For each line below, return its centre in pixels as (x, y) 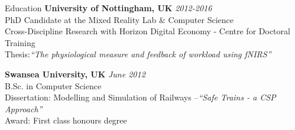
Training (20, 42)
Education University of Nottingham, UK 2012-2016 (108, 8)
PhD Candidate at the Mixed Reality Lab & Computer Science (119, 19)
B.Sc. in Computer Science (53, 85)
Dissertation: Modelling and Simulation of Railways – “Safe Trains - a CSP (140, 97)
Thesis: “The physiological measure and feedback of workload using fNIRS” (138, 54)
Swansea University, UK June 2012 (75, 74)
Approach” (24, 108)
